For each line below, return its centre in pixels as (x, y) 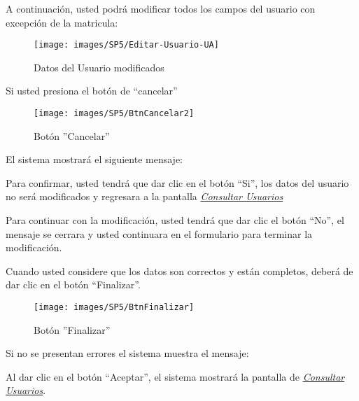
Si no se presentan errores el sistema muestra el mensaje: (127, 353)
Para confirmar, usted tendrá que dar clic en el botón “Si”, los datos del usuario (177, 182)
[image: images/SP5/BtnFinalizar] (114, 308)
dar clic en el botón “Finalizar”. (73, 284)
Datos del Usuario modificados (99, 67)
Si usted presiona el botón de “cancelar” (92, 91)
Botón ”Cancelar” (72, 135)
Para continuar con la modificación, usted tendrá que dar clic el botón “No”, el (175, 220)
